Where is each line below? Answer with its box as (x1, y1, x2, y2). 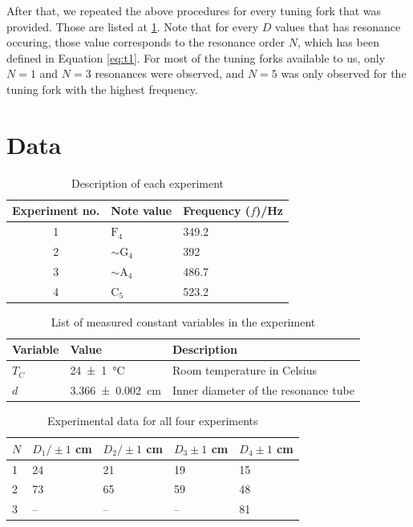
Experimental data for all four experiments (47, 412, 258, 429)
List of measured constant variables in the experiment (51, 313, 316, 330)
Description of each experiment (71, 174, 225, 191)
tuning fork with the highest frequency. (6, 80, 198, 97)
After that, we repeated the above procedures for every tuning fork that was (6, 2, 382, 18)
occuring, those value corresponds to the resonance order (6, 34, 285, 51)
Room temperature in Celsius (172, 362, 318, 379)
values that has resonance (275, 18, 401, 34)
